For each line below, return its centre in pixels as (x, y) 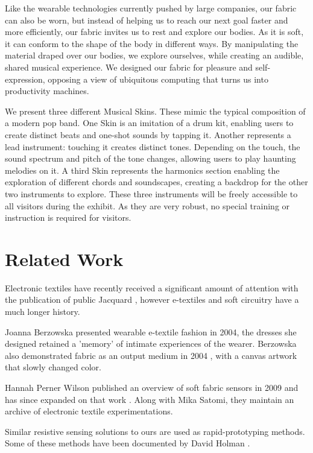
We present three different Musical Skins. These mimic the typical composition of (155, 111)
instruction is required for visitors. (68, 217)
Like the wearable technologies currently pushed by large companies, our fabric (151, 8)
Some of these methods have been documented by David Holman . (128, 443)
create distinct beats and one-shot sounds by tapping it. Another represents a (148, 134)
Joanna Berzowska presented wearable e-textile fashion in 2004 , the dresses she (151, 331)
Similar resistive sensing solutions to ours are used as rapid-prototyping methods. (155, 431)
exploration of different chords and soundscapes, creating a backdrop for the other (156, 182)
